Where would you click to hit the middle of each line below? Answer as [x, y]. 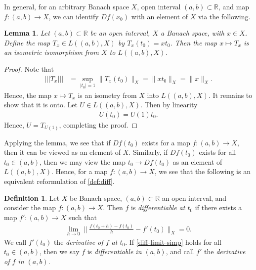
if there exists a [218, 207]
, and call [180, 251]
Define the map [27, 42]
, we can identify [74, 16]
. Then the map [194, 42]
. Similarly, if [148, 152]
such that [83, 217]
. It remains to [230, 95]
